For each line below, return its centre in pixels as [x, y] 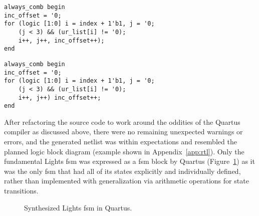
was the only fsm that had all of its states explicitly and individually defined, [122, 171]
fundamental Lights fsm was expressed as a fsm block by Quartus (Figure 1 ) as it [129, 161]
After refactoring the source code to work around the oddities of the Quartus [122, 122]
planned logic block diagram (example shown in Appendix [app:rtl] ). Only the [124, 151]
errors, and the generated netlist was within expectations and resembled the [120, 142]
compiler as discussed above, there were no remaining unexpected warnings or [123, 132]
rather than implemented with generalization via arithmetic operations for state [126, 181]
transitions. [21, 191]
